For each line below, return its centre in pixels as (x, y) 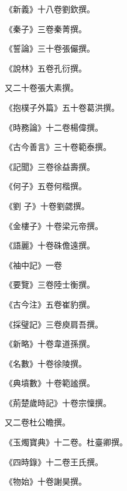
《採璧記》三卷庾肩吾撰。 (54, 324)
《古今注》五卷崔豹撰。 (50, 304)
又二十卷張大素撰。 (42, 88)
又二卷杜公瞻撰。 (37, 422)
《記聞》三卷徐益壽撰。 (50, 166)
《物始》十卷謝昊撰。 (46, 481)
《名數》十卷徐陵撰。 (46, 363)
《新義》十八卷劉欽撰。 (50, 9)
